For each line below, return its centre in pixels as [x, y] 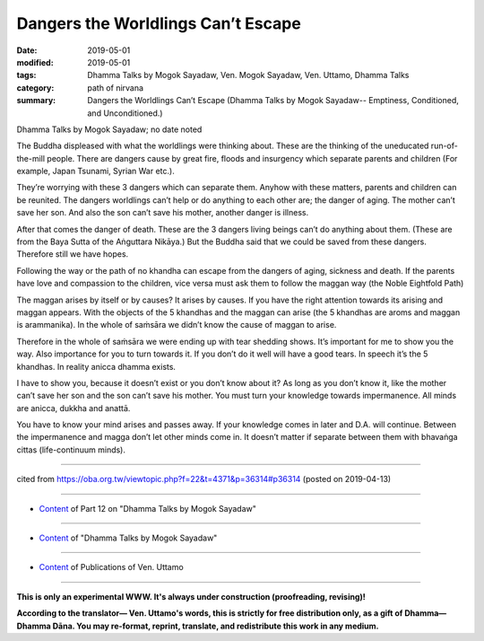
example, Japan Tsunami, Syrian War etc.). [95, 171]
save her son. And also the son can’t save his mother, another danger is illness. [163, 213]
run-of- [445, 146]
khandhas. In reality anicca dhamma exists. [96, 366]
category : [35, 88]
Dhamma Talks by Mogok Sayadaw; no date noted [109, 129]
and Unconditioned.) [125, 113]
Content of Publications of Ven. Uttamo [111, 567]
